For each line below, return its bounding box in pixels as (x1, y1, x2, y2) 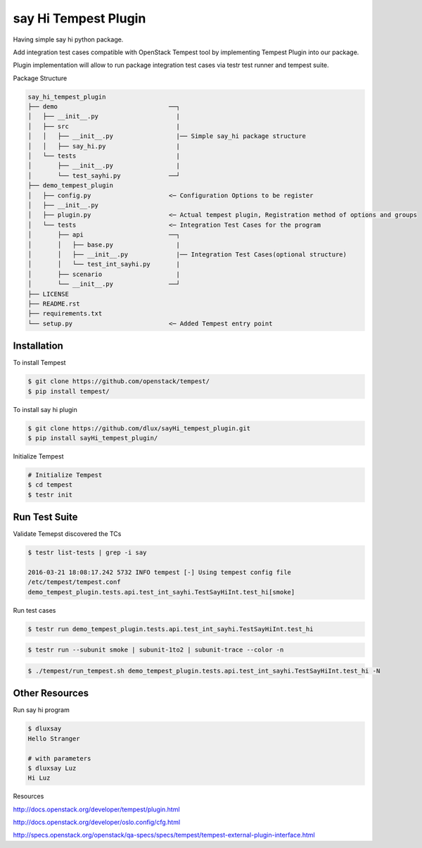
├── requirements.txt (27, 310, 103, 318)
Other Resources (13, 687, 89, 699)
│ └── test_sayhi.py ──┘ (27, 171, 181, 180)
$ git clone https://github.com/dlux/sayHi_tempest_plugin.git (27, 424, 251, 432)
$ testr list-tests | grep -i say (27, 549, 147, 556)
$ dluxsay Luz (27, 764, 77, 772)
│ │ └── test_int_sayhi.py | (27, 261, 181, 268)
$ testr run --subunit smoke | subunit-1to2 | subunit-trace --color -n (27, 646, 284, 654)
